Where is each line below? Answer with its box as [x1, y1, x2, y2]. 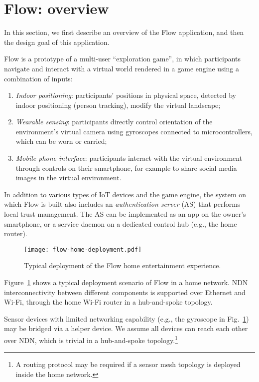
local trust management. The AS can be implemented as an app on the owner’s [4, 209, 246, 219]
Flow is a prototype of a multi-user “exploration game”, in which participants [4, 53, 241, 64]
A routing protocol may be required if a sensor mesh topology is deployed [15, 359, 241, 370]
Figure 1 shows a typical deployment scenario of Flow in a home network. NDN [4, 277, 248, 288]
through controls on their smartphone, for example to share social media [15, 162, 237, 173]
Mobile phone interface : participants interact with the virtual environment [15, 153, 243, 163]
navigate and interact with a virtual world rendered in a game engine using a [4, 63, 240, 73]
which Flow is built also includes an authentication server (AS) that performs [4, 199, 241, 209]
